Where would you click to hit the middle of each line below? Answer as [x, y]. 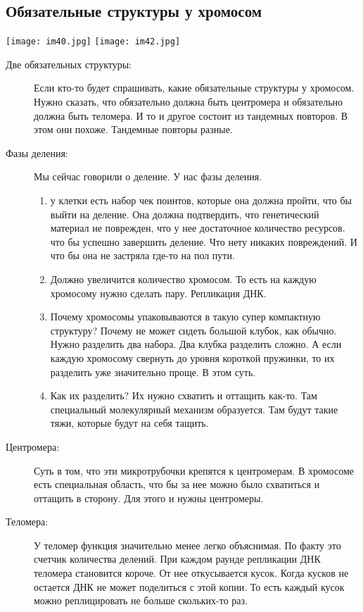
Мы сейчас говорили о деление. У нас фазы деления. [148, 176]
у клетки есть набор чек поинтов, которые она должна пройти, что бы [201, 200]
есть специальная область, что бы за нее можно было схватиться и [177, 484]
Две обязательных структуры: [69, 64]
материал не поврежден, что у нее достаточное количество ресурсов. [198, 228]
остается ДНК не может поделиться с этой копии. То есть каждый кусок [189, 586]
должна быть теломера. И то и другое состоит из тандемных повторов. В [191, 115]
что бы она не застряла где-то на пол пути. [142, 255]
